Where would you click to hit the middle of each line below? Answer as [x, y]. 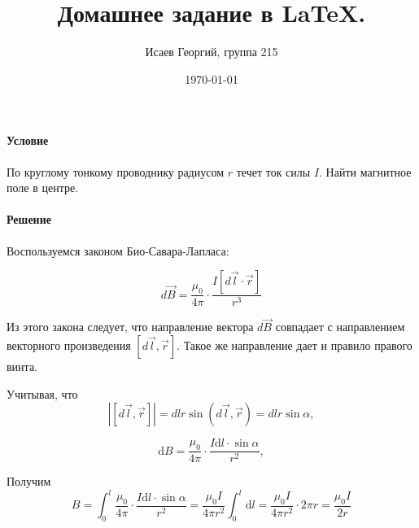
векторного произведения [69, 345]
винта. [22, 366]
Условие [28, 140]
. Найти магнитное [365, 171]
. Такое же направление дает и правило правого [295, 345]
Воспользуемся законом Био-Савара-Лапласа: [118, 250]
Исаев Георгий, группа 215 [212, 52]
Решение [29, 219]
